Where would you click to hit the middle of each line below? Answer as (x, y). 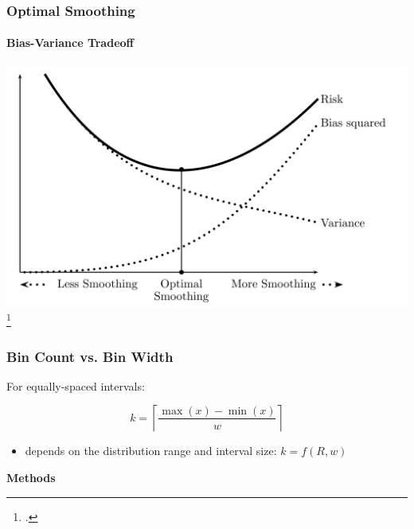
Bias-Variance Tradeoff (70, 43)
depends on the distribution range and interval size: (151, 451)
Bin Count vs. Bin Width (90, 356)
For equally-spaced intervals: (76, 385)
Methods (31, 478)
